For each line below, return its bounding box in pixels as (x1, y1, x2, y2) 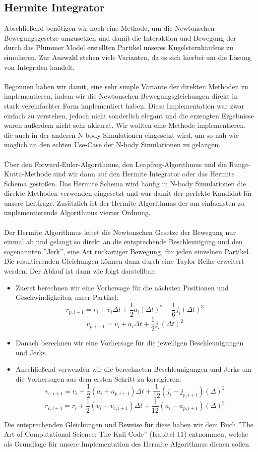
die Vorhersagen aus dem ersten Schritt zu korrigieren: (15, 373, 181, 384)
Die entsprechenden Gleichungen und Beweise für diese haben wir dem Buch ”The (4, 419, 254, 429)
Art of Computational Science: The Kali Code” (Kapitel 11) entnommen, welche (4, 429, 248, 439)
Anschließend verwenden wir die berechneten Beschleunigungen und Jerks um (15, 364, 252, 374)
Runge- (229, 159, 251, 169)
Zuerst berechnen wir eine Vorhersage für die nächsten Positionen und (15, 282, 229, 292)
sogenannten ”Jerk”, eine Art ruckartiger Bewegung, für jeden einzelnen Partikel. (4, 246, 251, 256)
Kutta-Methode (4, 169, 51, 179)
